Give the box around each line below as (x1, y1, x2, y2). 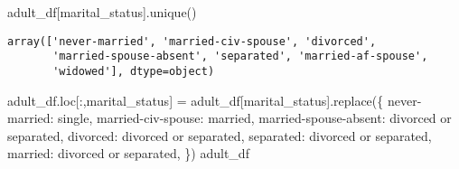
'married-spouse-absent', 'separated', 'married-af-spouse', (52, 50, 428, 63)
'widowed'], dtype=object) (52, 64, 215, 78)
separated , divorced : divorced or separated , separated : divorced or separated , (7, 126, 432, 145)
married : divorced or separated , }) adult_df (7, 144, 249, 163)
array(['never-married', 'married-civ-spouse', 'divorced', (7, 34, 377, 48)
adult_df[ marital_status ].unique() (7, 3, 197, 21)
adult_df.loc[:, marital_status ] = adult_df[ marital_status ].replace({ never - (7, 90, 422, 109)
